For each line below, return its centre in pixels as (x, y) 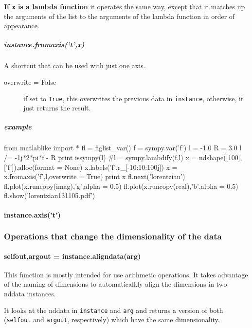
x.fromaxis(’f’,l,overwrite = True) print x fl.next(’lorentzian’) (95, 176)
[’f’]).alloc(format (29, 167)
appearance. (22, 26)
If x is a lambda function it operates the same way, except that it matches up (125, 6)
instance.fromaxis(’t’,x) (44, 45)
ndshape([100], (221, 157)
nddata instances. (30, 293)
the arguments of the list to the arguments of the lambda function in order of (119, 16)
